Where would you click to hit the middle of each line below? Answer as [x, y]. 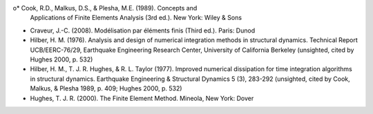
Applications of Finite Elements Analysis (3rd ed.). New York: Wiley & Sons [136, 18]
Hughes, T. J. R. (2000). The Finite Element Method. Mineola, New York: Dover [142, 98]
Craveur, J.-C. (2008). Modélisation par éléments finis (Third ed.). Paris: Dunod [143, 30]
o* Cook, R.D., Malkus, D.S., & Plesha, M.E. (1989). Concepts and [105, 8]
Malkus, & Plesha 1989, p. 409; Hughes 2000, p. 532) [106, 88]
